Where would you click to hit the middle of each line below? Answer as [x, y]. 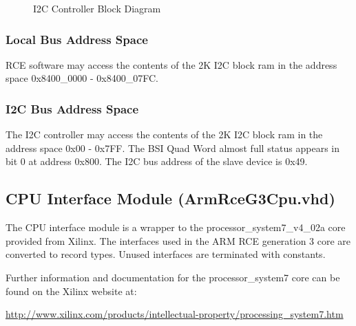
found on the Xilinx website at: [71, 291]
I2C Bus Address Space [72, 108]
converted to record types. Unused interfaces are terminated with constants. [166, 254]
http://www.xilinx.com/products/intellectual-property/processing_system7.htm [175, 314]
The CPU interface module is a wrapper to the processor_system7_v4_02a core [176, 227]
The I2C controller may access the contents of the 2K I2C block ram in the [164, 134]
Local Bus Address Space [77, 39]
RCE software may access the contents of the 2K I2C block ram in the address [171, 64]
